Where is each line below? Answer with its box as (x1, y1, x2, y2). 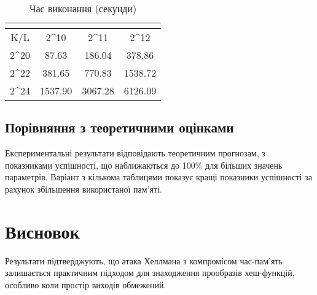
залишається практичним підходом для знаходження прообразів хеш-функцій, (5, 266, 295, 279)
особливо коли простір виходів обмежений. (5, 278, 166, 291)
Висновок (5, 218, 80, 243)
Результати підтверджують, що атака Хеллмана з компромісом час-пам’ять (5, 254, 283, 267)
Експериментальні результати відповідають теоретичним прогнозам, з (5, 147, 265, 159)
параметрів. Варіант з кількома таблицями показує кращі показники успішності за (5, 170, 312, 183)
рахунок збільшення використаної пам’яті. (5, 182, 162, 195)
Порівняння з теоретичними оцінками (5, 118, 234, 137)
